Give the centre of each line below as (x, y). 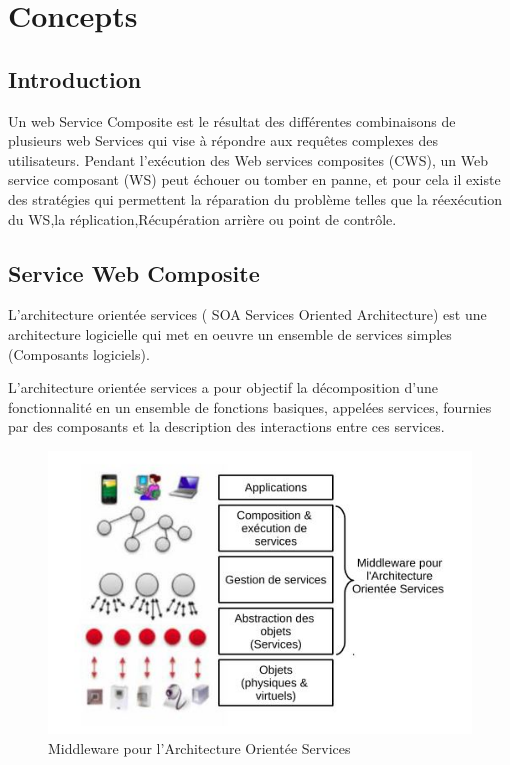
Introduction (75, 78)
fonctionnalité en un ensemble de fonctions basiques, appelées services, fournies (250, 406)
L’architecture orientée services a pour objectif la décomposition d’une (223, 387)
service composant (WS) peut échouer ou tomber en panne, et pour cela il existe (254, 179)
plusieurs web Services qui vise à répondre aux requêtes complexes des (223, 140)
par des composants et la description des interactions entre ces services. (226, 426)
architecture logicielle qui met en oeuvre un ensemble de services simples (230, 333)
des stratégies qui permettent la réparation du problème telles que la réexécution (255, 198)
